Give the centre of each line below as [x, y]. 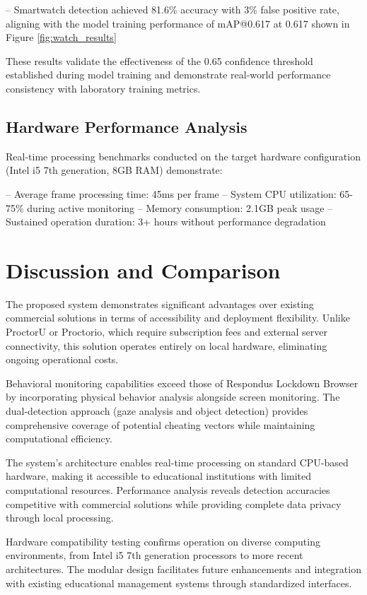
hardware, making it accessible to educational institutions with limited [159, 476]
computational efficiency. [59, 438]
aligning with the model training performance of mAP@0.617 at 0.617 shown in [178, 23]
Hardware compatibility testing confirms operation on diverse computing [163, 541]
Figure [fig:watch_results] [61, 37]
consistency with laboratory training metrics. [103, 88]
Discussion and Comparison [143, 270]
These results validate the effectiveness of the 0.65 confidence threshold [159, 60]
